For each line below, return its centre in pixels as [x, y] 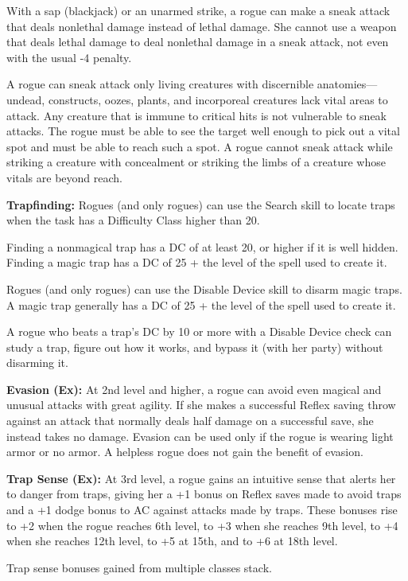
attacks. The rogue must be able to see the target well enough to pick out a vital [203, 131]
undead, [26, 99]
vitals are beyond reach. [64, 177]
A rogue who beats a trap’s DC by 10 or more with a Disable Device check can [199, 331]
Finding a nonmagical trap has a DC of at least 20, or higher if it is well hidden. [202, 246]
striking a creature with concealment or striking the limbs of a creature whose [196, 162]
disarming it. [37, 363]
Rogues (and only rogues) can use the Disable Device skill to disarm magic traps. [204, 289]
